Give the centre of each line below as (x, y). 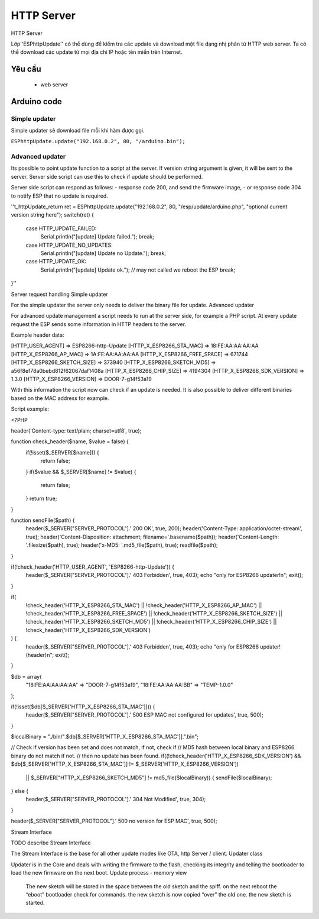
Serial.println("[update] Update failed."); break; (97, 237)
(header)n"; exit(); (48, 654)
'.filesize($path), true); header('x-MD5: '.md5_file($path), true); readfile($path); (122, 545)
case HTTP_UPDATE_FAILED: (61, 228)
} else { (20, 791)
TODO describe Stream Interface (51, 843)
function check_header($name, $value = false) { (70, 441)
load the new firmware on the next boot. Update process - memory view (99, 873)
